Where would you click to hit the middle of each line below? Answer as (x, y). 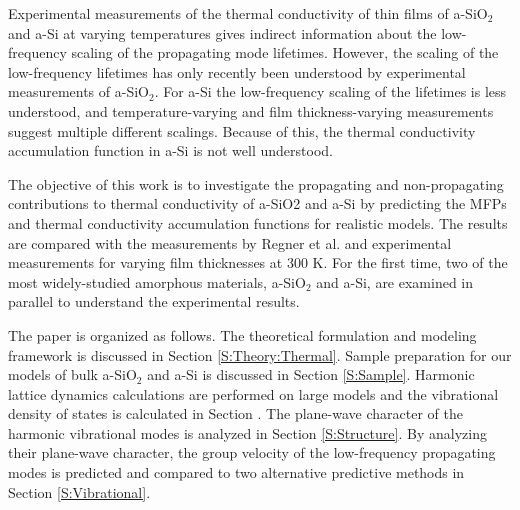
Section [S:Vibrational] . (79, 491)
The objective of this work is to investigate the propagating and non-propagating (256, 183)
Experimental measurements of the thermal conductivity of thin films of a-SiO (248, 13)
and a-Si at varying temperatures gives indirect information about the (222, 32)
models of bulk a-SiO (72, 374)
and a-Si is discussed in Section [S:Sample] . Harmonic (311, 374)
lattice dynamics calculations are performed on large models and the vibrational (253, 393)
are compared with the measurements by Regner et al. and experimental (230, 242)
